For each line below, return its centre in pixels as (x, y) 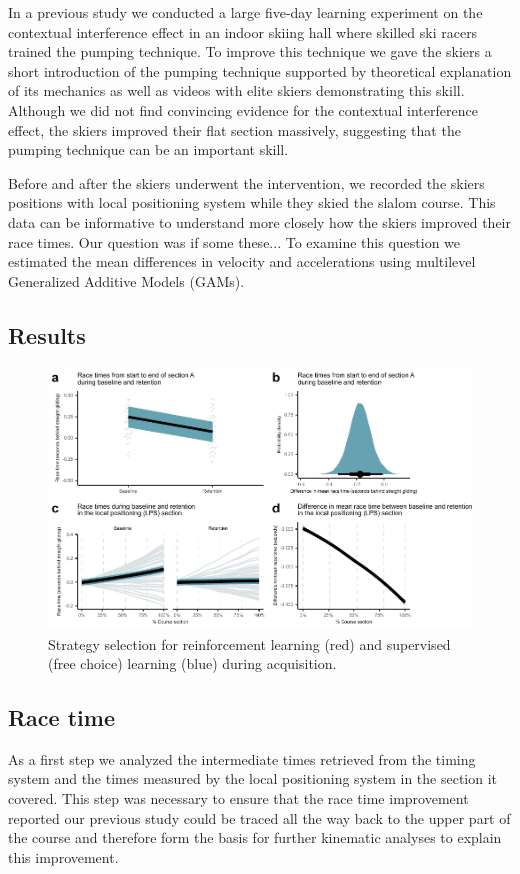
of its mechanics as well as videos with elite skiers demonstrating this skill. (236, 90)
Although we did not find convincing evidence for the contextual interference (243, 109)
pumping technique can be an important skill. (148, 149)
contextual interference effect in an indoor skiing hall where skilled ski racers (243, 31)
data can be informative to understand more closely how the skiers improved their (259, 221)
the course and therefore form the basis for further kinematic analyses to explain (255, 837)
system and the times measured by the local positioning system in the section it (253, 778)
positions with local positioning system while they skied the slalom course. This (252, 202)
